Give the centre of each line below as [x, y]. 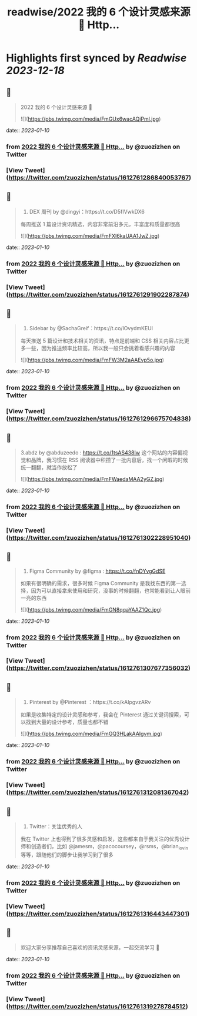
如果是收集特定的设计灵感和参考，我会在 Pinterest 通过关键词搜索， [102, 715]
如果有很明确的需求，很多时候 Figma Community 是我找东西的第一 [101, 583]
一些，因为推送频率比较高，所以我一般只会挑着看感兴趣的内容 [100, 348]
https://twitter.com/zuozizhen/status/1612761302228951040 [98, 537]
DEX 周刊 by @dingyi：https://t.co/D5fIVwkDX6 [87, 211]
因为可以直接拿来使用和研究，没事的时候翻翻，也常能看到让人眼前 [111, 590]
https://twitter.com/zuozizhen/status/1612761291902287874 [98, 294]
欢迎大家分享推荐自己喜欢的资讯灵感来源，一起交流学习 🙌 [90, 948]
